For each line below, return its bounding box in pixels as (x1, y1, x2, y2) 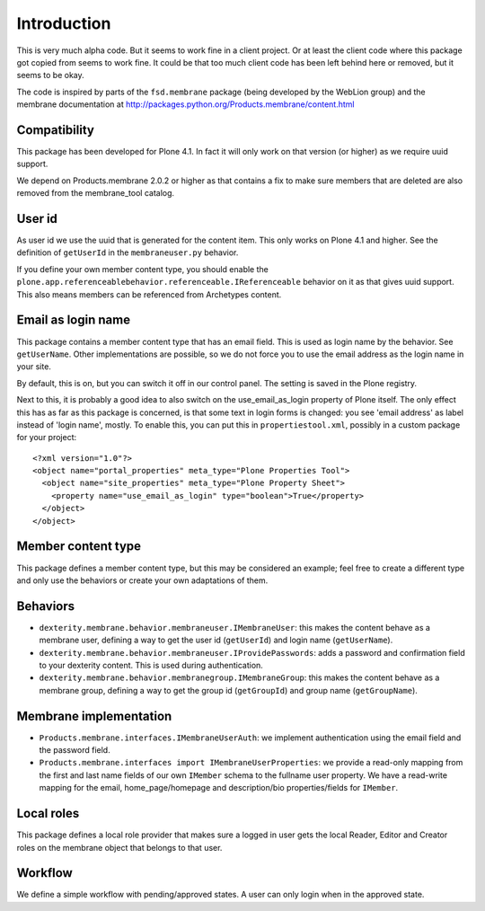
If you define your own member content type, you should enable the (16, 263, 269, 274)
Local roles (16, 806, 80, 821)
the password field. (39, 745, 111, 756)
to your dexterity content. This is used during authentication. (39, 660, 264, 671)
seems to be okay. (16, 70, 84, 81)
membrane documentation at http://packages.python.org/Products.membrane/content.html (16, 99, 355, 110)
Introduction (16, 13, 111, 33)
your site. (16, 361, 51, 372)
